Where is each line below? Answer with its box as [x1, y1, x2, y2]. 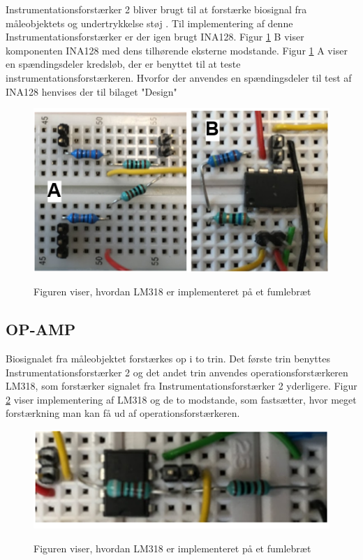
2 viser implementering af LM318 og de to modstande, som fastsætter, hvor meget [6, 392, 357, 406]
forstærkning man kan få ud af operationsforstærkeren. [6, 406, 240, 420]
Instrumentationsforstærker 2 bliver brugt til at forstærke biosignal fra [6, 2, 307, 16]
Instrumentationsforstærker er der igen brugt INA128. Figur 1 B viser [6, 29, 304, 44]
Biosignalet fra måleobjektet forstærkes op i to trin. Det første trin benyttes [6, 351, 330, 365]
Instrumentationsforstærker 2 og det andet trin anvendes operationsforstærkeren [6, 364, 348, 379]
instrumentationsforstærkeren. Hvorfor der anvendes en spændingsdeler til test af [6, 70, 352, 84]
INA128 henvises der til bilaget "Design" [6, 84, 177, 98]
